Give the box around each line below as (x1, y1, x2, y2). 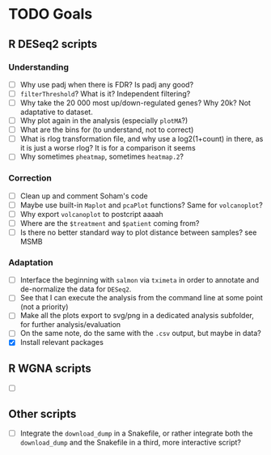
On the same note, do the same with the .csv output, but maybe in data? (19, 329, 261, 338)
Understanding (8, 62, 70, 73)
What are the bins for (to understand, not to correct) (19, 125, 194, 134)
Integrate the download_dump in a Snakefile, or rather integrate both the (19, 428, 253, 438)
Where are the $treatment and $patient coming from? (19, 218, 200, 227)
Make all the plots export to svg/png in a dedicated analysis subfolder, (19, 311, 255, 321)
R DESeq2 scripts (8, 37, 98, 51)
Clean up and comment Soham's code (19, 191, 148, 201)
